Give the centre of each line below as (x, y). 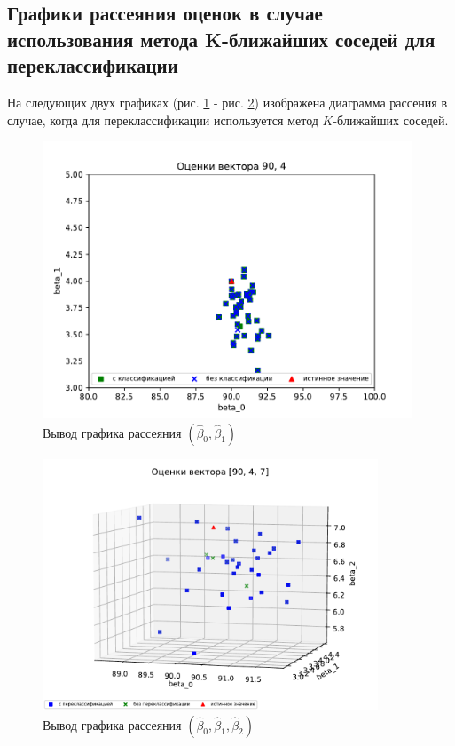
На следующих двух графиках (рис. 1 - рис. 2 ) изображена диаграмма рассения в (227, 102)
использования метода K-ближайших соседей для (221, 39)
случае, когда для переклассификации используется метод (163, 119)
